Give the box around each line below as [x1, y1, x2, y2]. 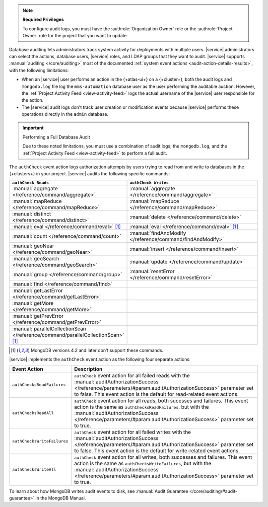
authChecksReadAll [12, 410, 54, 416]
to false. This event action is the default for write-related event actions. [74, 447, 240, 454]
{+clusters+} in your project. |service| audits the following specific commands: [9, 171, 170, 177]
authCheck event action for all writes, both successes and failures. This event [74, 453, 253, 460]
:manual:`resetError [130, 268, 175, 275]
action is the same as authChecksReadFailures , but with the [74, 403, 209, 410]
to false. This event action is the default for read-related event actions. [74, 390, 239, 397]
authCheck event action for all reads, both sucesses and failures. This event [74, 397, 248, 404]
